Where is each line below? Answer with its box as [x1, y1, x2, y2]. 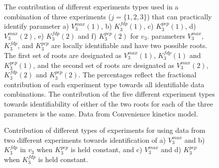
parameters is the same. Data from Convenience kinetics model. [4, 108, 198, 118]
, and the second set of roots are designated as [33, 59, 175, 70]
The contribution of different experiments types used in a [4, 1, 179, 11]
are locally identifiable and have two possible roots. [51, 40, 208, 51]
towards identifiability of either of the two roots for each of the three [4, 98, 213, 109]
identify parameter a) [4, 21, 69, 31]
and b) [184, 134, 205, 145]
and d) [161, 144, 181, 155]
